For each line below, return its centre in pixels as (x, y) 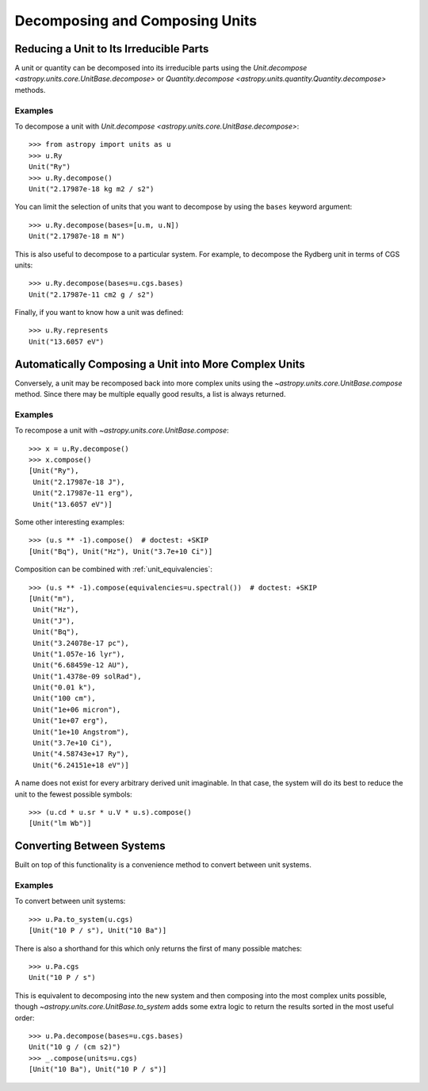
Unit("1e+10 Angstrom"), (81, 732)
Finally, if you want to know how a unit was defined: (99, 313)
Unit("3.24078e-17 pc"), (81, 643)
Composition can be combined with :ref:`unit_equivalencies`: (114, 569)
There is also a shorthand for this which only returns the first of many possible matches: (159, 948)
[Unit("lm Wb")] (60, 824)
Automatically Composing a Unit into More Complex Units (160, 364)
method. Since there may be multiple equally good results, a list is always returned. (150, 394)
